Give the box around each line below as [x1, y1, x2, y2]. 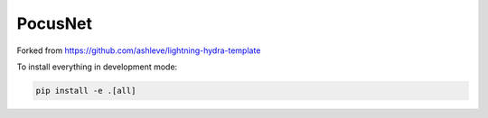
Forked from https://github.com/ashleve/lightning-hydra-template [16, 45, 261, 56]
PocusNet [16, 14, 92, 33]
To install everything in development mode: [16, 61, 178, 72]
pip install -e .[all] [35, 86, 136, 95]
